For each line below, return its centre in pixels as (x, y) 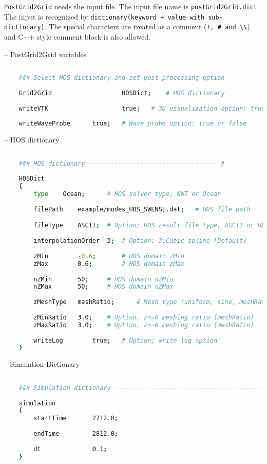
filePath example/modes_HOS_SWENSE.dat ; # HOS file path (142, 209)
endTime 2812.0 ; (76, 434)
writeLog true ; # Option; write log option (126, 340)
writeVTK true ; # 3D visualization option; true (142, 108)
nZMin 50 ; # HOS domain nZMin (103, 279)
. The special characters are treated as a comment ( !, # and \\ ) (147, 26)
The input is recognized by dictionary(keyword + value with (104, 16)
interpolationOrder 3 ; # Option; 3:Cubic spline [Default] (140, 241)
